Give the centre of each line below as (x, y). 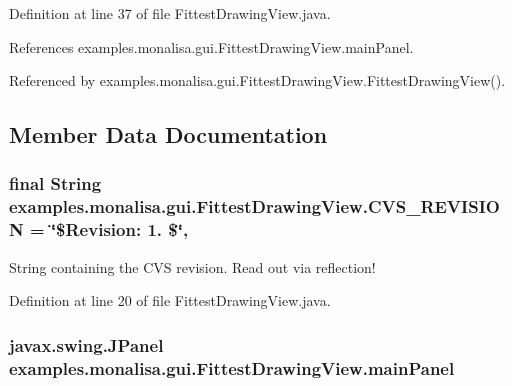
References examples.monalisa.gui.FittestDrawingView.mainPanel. (211, 46)
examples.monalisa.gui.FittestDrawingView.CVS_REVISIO (254, 206)
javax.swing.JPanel (86, 344)
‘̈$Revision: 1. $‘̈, (119, 229)
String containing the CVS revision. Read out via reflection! (192, 266)
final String (55, 183)
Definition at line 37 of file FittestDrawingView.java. (170, 13)
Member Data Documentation (168, 134)
